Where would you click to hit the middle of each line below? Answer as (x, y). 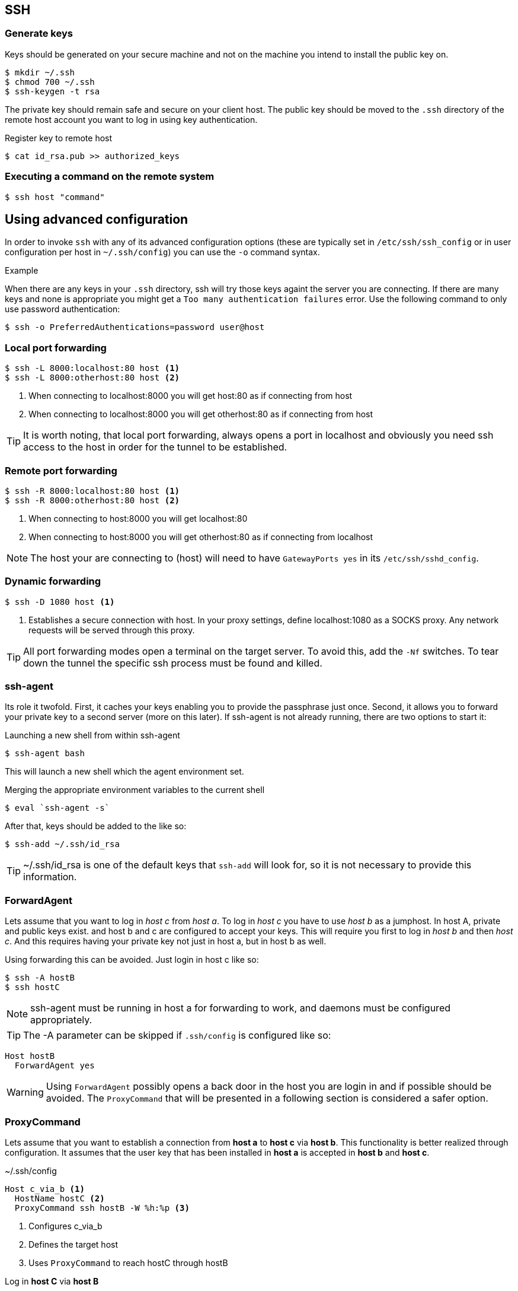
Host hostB (30, 1056)
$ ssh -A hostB (40, 978)
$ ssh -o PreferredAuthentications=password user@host (135, 327)
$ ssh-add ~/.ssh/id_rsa (62, 844)
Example (22, 271)
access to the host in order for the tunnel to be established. (155, 447)
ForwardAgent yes (55, 1066)
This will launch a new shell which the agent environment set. (124, 772)
